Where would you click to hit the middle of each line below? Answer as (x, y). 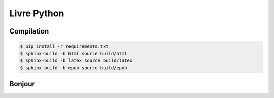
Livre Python (37, 13)
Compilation (29, 31)
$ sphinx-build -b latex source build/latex (76, 60)
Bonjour (22, 84)
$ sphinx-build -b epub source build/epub (74, 68)
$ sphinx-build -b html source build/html (74, 54)
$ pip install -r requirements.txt (64, 46)
